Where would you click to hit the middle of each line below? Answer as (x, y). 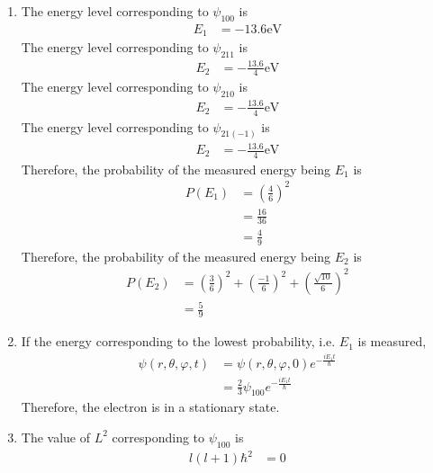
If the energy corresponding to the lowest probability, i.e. (178, 341)
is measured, (392, 341)
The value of (56, 437)
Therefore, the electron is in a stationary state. (150, 407)
